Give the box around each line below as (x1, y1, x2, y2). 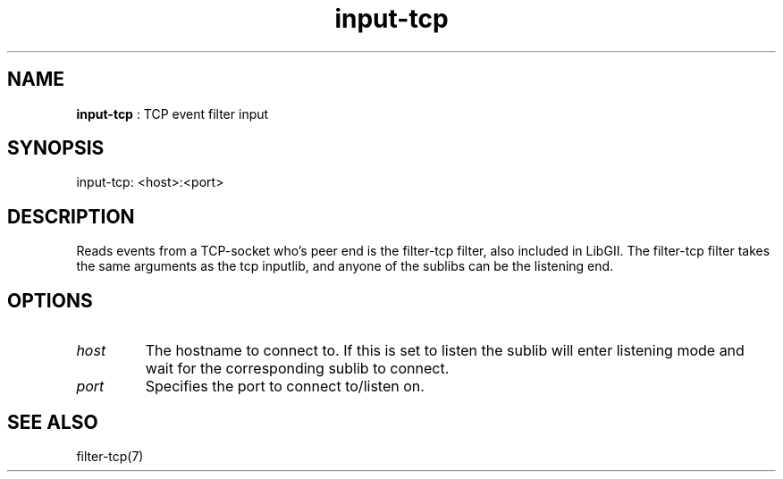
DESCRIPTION (7, 205, 135, 228)
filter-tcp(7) (76, 448, 144, 464)
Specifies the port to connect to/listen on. (145, 377, 425, 396)
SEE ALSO (7, 410, 98, 433)
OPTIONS (7, 289, 93, 312)
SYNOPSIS (7, 137, 105, 160)
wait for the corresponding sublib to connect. (145, 359, 450, 378)
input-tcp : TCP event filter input (76, 105, 269, 122)
